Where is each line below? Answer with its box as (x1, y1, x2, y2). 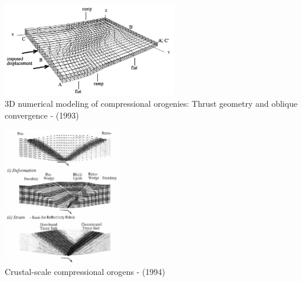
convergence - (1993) (5, 109, 79, 122)
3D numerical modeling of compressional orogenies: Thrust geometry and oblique (5, 97, 298, 110)
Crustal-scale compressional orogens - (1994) (5, 265, 165, 278)
